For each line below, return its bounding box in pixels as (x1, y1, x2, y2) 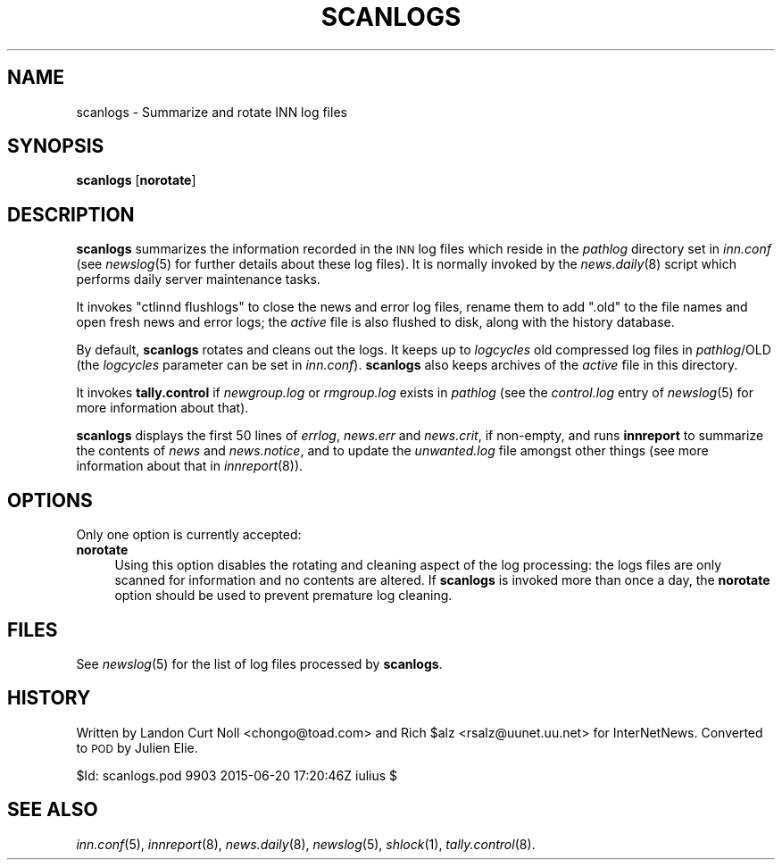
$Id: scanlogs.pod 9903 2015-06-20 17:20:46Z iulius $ (76, 767, 398, 783)
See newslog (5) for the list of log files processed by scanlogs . (76, 655, 443, 671)
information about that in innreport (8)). (76, 458, 304, 474)
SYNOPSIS (7, 135, 104, 158)
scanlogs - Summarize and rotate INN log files (76, 104, 347, 120)
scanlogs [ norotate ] (76, 172, 196, 188)
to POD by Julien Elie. (76, 739, 198, 755)
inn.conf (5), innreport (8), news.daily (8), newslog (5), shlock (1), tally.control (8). (76, 836, 536, 852)
